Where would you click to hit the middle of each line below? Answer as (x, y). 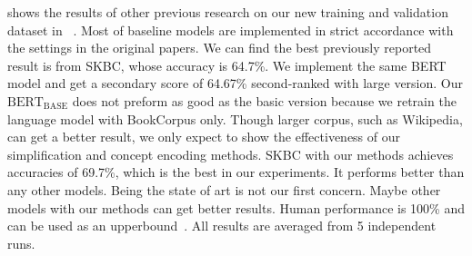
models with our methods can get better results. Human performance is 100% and (236, 207)
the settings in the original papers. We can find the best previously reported (220, 48)
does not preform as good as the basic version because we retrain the (264, 100)
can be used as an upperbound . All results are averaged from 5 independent (222, 226)
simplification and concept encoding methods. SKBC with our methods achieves (231, 154)
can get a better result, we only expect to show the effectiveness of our (204, 137)
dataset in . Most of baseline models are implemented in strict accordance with (231, 30)
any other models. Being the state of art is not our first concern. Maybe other (224, 189)
